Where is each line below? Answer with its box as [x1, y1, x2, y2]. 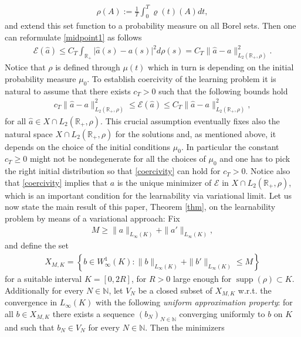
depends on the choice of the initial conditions [5, 140, 171, 152]
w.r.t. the [238, 284, 272, 296]
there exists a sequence [52, 307, 135, 319]
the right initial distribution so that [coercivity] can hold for [5, 165, 221, 177]
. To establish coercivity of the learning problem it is [87, 72, 276, 84]
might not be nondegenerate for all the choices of [29, 152, 206, 165]
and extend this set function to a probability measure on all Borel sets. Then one [5, 19, 296, 32]
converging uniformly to [179, 307, 265, 319]
